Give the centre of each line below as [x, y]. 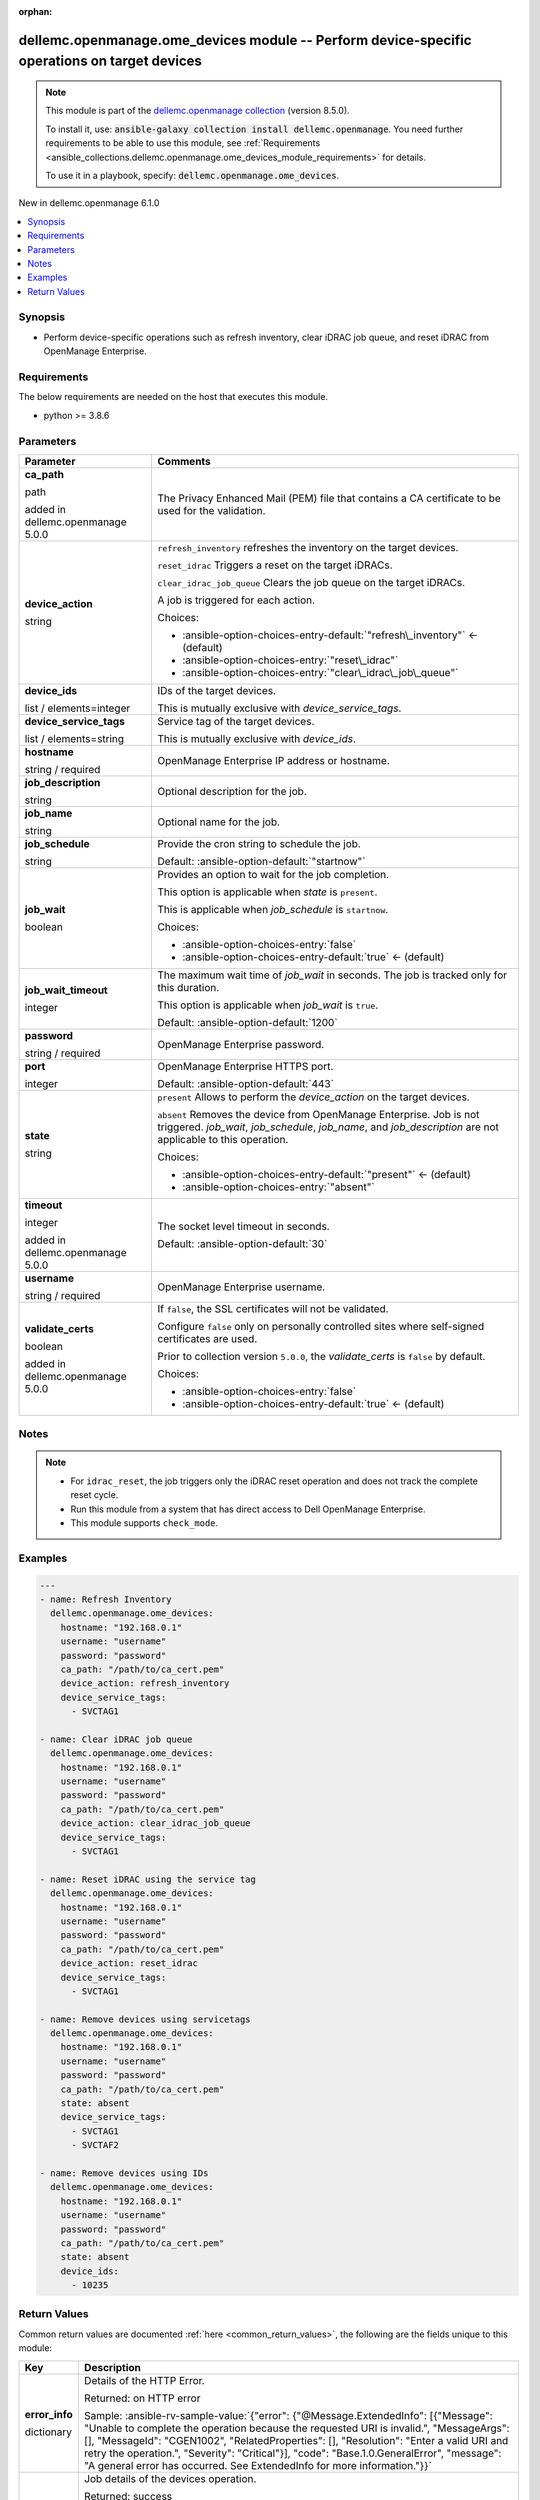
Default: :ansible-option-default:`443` [246, 1083]
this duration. [188, 987]
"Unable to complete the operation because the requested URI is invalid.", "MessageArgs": [296, 2428]
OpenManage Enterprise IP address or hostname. [273, 760]
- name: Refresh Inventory [105, 1599]
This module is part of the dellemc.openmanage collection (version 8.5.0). [197, 111]
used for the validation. [211, 510]
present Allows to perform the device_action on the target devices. [313, 1097]
